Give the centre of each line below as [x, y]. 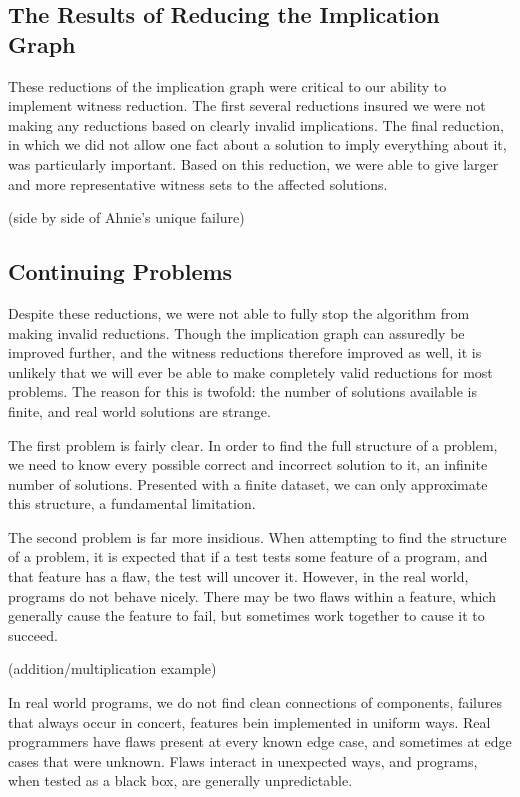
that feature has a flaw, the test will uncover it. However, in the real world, [238, 576]
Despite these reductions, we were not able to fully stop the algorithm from [239, 312]
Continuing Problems [120, 271]
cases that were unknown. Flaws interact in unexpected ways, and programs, [243, 760]
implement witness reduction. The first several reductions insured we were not [247, 105]
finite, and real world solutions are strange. [139, 410]
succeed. [33, 634]
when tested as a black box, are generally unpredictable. [180, 780]
